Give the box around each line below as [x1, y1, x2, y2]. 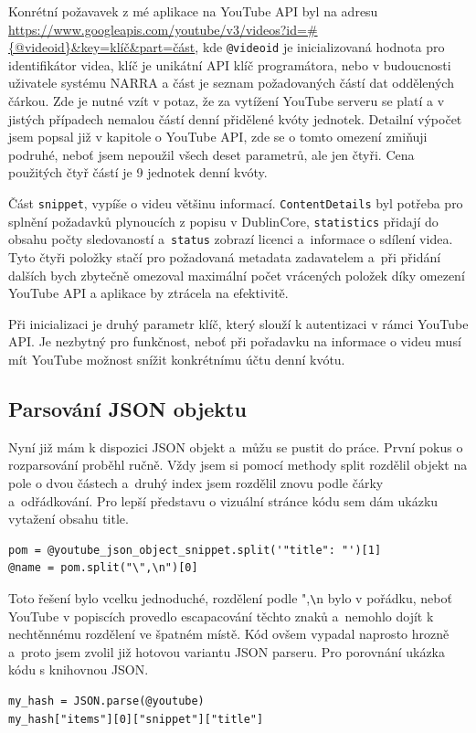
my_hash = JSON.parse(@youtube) [8, 694, 205, 707]
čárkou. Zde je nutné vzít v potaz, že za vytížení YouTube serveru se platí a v [8, 91, 445, 111]
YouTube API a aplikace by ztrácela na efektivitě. [8, 283, 289, 303]
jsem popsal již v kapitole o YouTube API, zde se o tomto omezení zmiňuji [8, 127, 428, 146]
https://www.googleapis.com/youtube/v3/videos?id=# [8, 19, 318, 38]
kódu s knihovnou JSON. [8, 660, 149, 679]
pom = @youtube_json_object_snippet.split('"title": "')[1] [8, 543, 382, 557]
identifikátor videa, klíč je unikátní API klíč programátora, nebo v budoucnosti [8, 55, 451, 74]
